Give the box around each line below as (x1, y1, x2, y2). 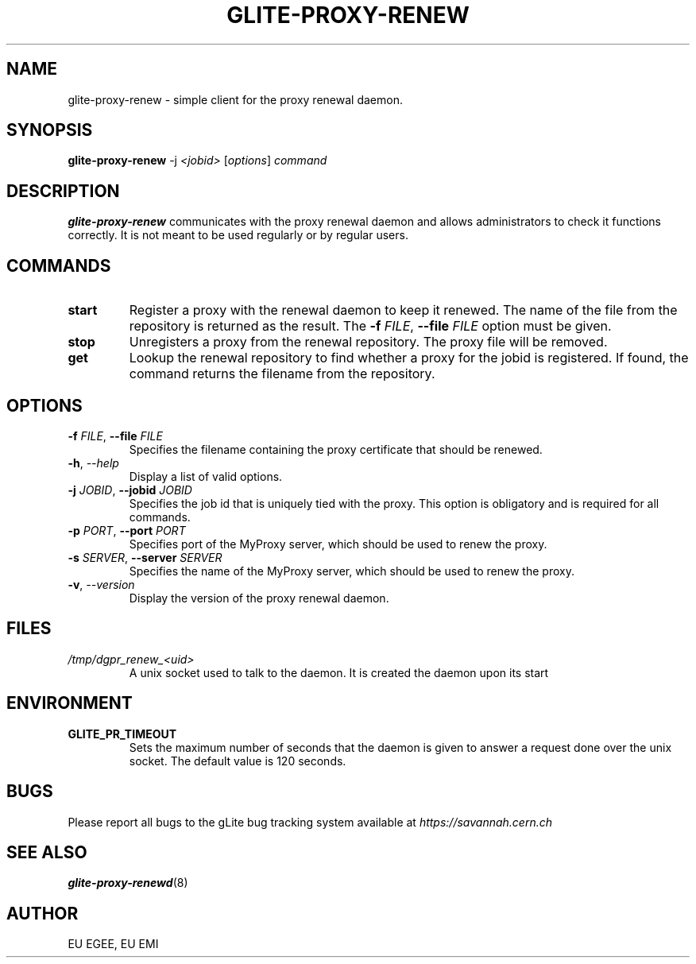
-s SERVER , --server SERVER (68, 550, 222, 564)
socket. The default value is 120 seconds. (129, 753, 346, 768)
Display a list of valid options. (129, 469, 283, 483)
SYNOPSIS (6, 120, 93, 141)
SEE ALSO (6, 842, 87, 862)
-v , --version (68, 577, 135, 591)
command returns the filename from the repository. (129, 366, 435, 382)
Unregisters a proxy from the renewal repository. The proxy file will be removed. (129, 334, 608, 350)
